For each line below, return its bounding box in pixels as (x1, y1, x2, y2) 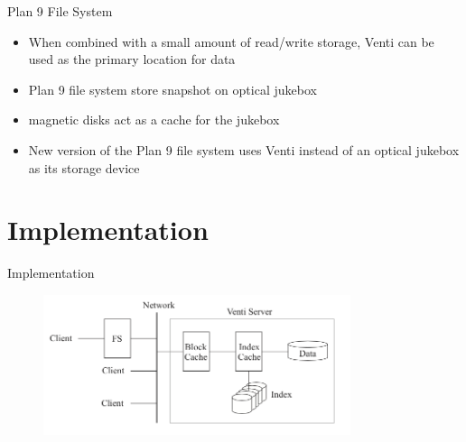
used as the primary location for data (28, 50, 236, 69)
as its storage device (28, 158, 140, 177)
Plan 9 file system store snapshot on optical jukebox (28, 79, 317, 98)
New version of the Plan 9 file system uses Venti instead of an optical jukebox (28, 140, 460, 159)
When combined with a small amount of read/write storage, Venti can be (28, 32, 434, 51)
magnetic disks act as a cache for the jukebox (28, 110, 280, 129)
